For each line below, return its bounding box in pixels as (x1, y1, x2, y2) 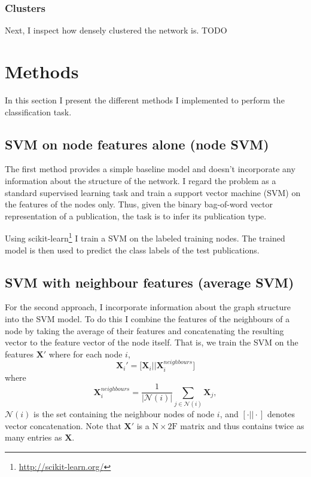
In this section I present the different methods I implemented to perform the (5, 93, 285, 106)
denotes (267, 407, 295, 420)
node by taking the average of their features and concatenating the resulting (5, 324, 284, 337)
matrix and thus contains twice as (180, 419, 304, 432)
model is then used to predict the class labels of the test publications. (5, 243, 260, 256)
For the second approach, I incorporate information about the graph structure (5, 301, 291, 313)
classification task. (5, 105, 72, 118)
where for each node (48, 347, 123, 360)
